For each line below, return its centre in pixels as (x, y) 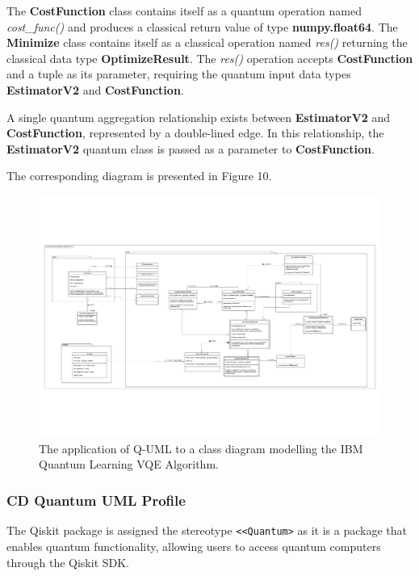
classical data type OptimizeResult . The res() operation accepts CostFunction (210, 58)
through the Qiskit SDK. (68, 562)
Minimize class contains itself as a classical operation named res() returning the (207, 42)
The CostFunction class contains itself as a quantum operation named (184, 11)
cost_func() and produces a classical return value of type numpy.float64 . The (202, 26)
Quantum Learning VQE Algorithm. (129, 464)
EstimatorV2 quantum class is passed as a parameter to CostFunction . (191, 148)
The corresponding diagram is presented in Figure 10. (139, 176)
